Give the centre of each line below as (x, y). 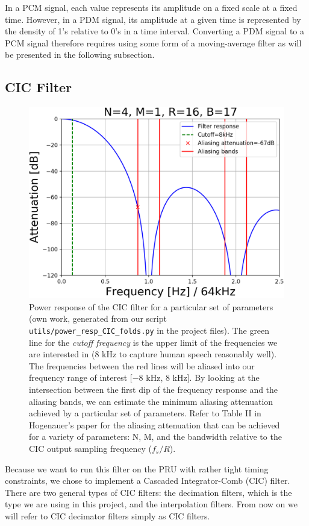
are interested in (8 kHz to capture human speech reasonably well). (153, 354)
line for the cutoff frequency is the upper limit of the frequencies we (153, 342)
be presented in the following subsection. (80, 55)
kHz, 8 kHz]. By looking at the (203, 377)
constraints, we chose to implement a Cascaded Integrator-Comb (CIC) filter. (148, 481)
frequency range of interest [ (81, 377)
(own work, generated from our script (98, 318)
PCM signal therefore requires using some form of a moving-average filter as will (153, 42)
